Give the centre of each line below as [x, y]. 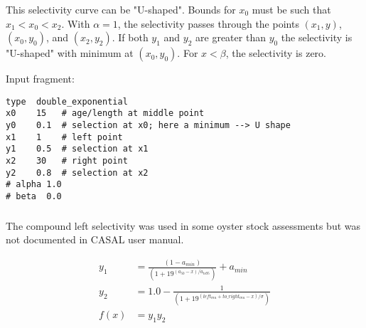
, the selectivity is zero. [276, 53]
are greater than [231, 37]
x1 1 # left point [64, 137]
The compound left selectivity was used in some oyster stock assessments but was [183, 225]
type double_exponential [67, 101]
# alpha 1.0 [34, 185]
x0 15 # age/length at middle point [105, 113]
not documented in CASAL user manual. [95, 239]
